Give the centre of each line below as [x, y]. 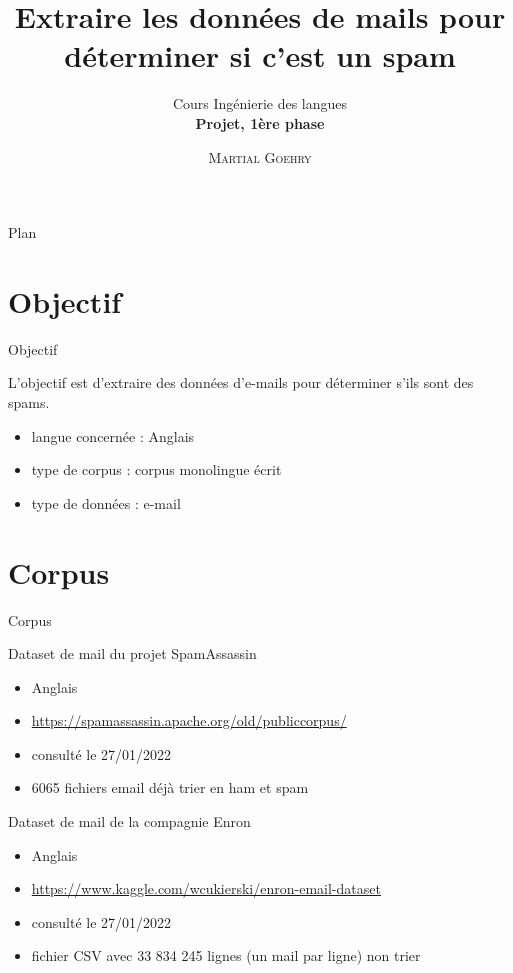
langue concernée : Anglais [113, 435]
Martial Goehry [260, 156]
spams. [29, 402]
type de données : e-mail [106, 502]
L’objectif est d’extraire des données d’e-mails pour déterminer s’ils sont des [241, 382]
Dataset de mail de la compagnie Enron [129, 821]
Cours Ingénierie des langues [260, 103]
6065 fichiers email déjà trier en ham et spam [170, 787]
